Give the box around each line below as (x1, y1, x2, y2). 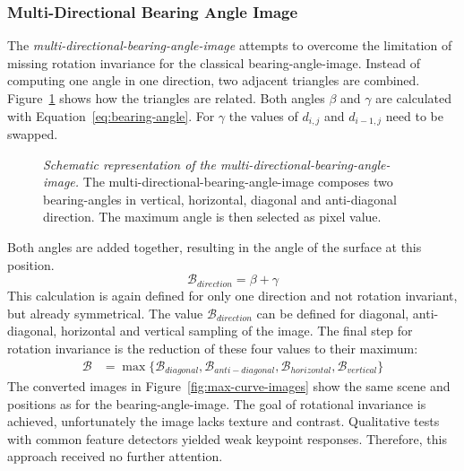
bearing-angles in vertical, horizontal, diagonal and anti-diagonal (43, 189, 397, 208)
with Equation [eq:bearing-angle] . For (7, 106, 215, 125)
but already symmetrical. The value (7, 303, 203, 322)
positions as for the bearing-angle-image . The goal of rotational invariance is (7, 394, 426, 413)
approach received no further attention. (7, 447, 223, 466)
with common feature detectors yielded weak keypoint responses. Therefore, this (7, 429, 447, 448)
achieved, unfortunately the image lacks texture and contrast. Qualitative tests (7, 412, 440, 431)
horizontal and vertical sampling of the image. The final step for (60, 321, 413, 340)
